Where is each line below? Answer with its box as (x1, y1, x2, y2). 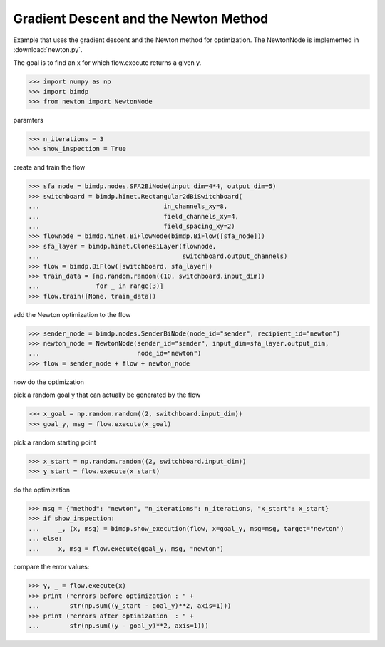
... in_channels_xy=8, (28, 202, 228, 210)
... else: (28, 534, 63, 543)
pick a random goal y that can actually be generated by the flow (13, 390, 201, 399)
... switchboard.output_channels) (28, 252, 288, 260)
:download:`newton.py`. (13, 45, 83, 53)
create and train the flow (13, 163, 86, 172)
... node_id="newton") (28, 349, 202, 358)
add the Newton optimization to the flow (13, 310, 131, 319)
